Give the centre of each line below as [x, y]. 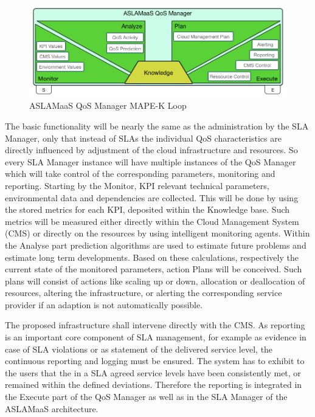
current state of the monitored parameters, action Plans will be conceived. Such [154, 269]
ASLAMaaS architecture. [52, 408]
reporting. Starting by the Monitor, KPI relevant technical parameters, [137, 185]
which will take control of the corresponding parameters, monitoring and [140, 174]
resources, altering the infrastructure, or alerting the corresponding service [144, 293]
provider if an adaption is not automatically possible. [104, 304]
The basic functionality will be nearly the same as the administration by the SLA [157, 126]
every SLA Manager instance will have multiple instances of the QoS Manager [151, 161]
